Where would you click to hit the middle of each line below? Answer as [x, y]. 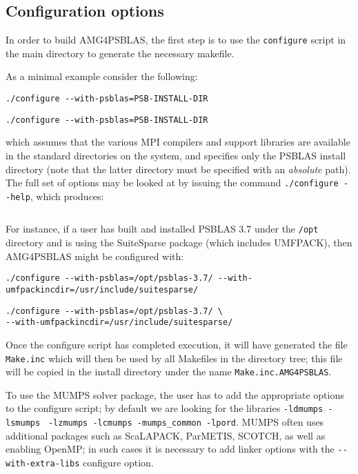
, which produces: [67, 196]
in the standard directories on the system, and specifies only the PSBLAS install [176, 155]
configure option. [118, 462]
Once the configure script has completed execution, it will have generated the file [177, 344]
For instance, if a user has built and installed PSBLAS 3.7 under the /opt [162, 229]
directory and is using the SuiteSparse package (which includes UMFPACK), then [179, 243]
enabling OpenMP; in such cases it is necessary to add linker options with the [170, 449]
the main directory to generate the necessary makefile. [120, 53]
